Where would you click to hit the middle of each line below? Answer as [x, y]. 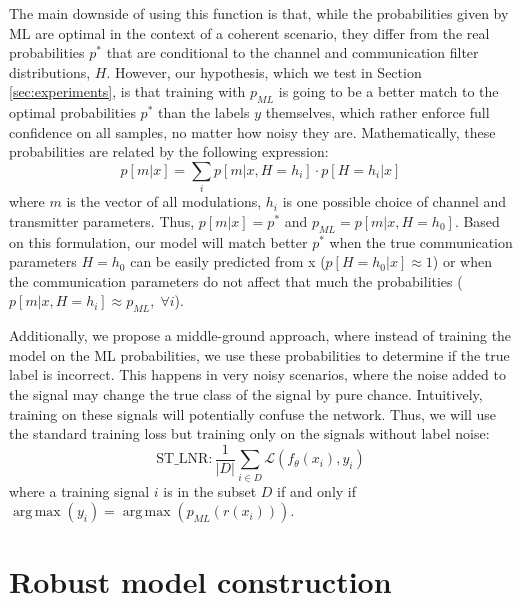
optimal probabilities [72, 112]
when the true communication [421, 241]
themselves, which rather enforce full [377, 112]
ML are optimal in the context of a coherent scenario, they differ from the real [249, 32]
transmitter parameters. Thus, [102, 220]
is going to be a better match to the [388, 91]
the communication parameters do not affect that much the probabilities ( [236, 280]
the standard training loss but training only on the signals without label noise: [249, 433]
